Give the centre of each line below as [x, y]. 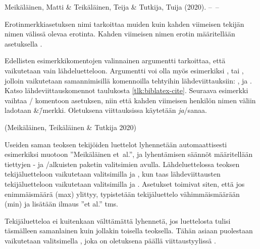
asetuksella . [23, 43]
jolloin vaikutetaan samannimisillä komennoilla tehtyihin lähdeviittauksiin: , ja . [128, 80]
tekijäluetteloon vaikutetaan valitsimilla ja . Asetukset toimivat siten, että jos [125, 183]
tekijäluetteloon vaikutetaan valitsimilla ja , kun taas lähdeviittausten [113, 174]
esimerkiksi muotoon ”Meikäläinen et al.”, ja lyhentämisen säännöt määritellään [129, 154]
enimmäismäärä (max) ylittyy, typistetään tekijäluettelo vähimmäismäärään [122, 194]
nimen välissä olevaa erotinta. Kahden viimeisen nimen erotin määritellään [120, 34]
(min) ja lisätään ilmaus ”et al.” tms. [61, 204]
